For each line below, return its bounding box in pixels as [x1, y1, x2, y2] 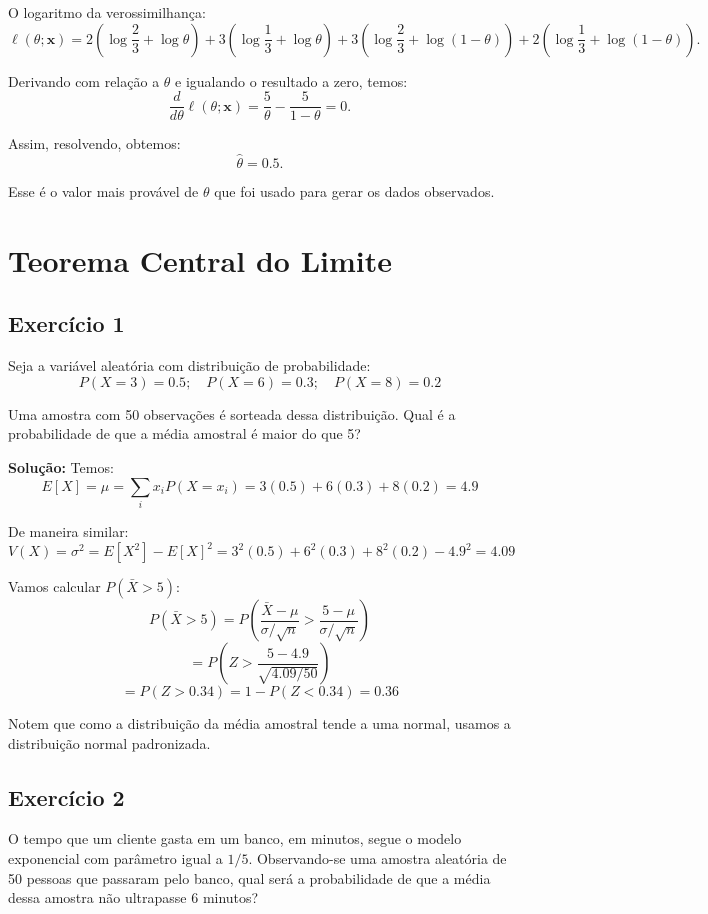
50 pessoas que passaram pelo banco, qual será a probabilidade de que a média [8, 867, 491, 888]
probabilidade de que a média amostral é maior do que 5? [8, 423, 361, 444]
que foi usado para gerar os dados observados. [214, 181, 495, 202]
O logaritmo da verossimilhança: [8, 2, 206, 22]
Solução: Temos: [8, 457, 114, 478]
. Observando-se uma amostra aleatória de [248, 848, 507, 869]
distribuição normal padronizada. [8, 732, 211, 753]
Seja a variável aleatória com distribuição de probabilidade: [8, 355, 371, 376]
